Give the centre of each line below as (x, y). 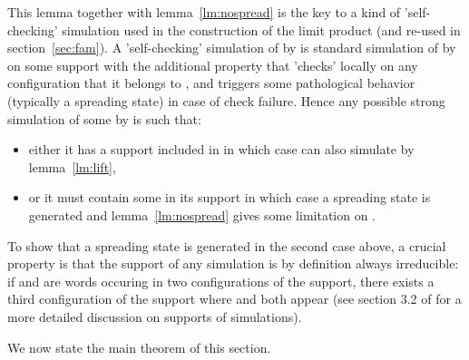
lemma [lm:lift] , (72, 166)
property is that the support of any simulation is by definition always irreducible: (233, 263)
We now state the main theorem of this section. (139, 347)
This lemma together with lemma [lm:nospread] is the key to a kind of (204, 12)
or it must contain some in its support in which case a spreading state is (230, 197)
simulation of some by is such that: (104, 118)
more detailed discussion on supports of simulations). (155, 316)
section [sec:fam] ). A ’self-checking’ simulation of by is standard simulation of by (232, 48)
